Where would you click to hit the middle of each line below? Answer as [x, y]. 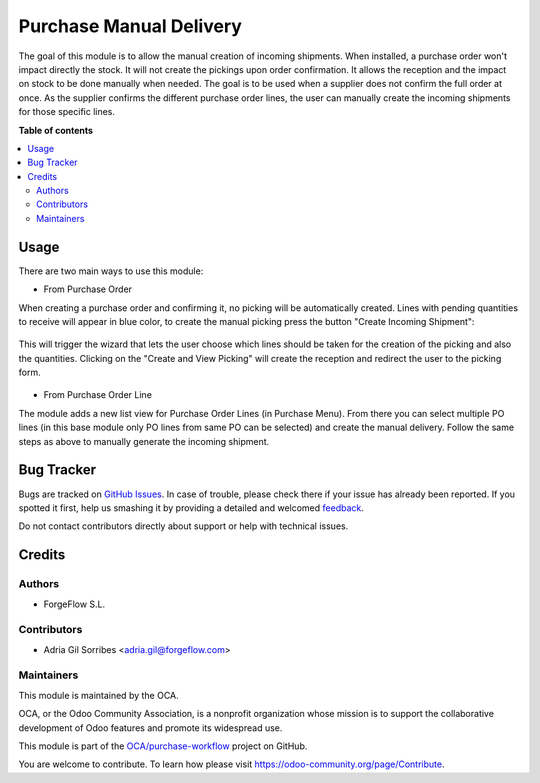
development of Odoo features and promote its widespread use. [150, 727]
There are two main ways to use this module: [111, 271]
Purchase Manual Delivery [130, 26]
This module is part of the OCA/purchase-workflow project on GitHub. [163, 746]
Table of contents [56, 130]
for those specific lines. [66, 112]
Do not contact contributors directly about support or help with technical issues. [183, 526]
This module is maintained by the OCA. [98, 695]
